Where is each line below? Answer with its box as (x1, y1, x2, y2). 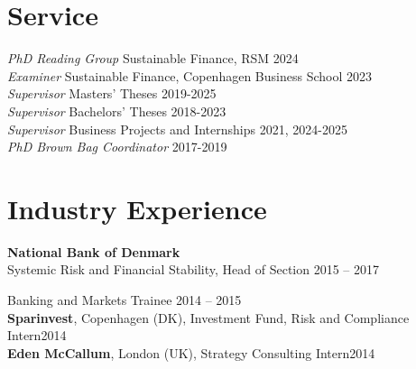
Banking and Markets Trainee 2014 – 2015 (7, 291, 242, 309)
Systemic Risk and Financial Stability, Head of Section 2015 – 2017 (7, 260, 380, 279)
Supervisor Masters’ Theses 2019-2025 (7, 84, 217, 103)
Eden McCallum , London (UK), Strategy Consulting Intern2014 (7, 343, 375, 362)
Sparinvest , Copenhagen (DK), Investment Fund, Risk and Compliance (7, 308, 410, 327)
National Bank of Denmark (7, 242, 180, 261)
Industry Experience (7, 189, 267, 226)
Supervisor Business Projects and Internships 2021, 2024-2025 (7, 119, 347, 138)
